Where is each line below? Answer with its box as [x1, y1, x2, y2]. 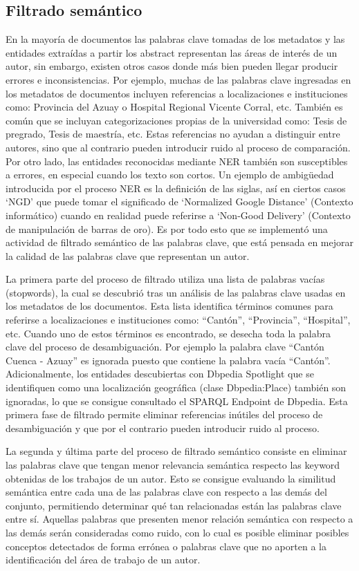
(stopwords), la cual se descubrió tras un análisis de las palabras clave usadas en [6, 285, 346, 299]
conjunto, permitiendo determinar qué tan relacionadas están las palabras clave [6, 498, 342, 512]
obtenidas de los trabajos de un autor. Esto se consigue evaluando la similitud [6, 471, 336, 485]
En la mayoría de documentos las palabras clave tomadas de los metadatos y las [6, 32, 345, 46]
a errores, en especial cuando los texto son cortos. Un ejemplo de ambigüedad [6, 167, 334, 182]
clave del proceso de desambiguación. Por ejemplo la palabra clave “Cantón [6, 339, 324, 354]
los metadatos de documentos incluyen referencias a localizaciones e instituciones [6, 86, 348, 100]
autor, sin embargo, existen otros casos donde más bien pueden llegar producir [6, 59, 338, 73]
